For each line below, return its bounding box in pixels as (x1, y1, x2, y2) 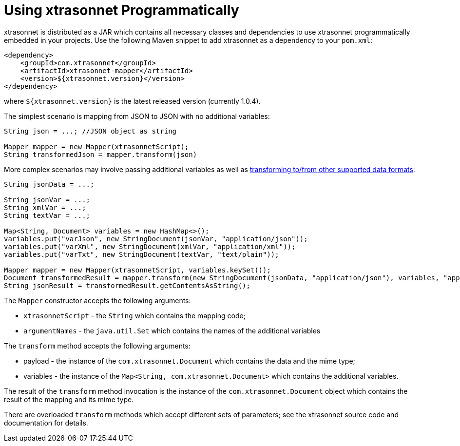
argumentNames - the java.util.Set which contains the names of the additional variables (23, 326, 321, 335)
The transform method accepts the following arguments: (4, 341, 191, 350)
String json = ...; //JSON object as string (4, 127, 177, 135)
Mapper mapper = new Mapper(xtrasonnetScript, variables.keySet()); (4, 266, 271, 274)
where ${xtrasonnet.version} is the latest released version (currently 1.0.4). (4, 97, 261, 105)
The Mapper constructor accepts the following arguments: (4, 296, 191, 305)
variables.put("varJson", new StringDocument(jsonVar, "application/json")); (4, 234, 308, 243)
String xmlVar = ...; (4, 203, 86, 212)
